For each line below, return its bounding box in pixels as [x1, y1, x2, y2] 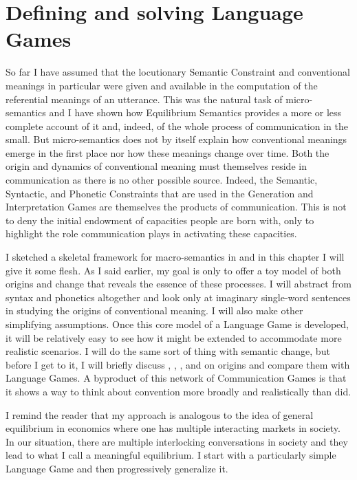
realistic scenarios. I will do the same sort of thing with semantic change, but [6, 344, 330, 358]
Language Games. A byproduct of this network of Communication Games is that [6, 371, 347, 385]
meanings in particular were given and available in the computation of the [6, 78, 318, 92]
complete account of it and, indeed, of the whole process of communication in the [6, 118, 348, 133]
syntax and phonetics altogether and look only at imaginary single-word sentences [6, 290, 351, 304]
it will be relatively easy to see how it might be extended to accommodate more [6, 330, 342, 345]
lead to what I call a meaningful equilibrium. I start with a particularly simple [6, 448, 336, 462]
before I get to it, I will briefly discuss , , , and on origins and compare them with [6, 357, 350, 371]
